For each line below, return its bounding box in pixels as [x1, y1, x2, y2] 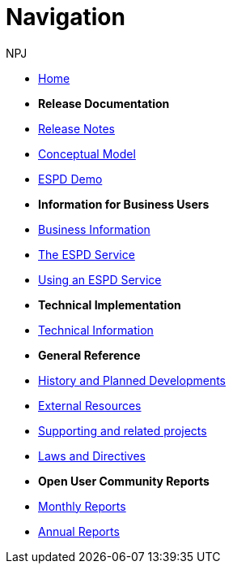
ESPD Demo [38, 171, 103, 186]
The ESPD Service [38, 247, 135, 261]
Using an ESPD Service [38, 272, 162, 287]
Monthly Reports [38, 499, 126, 513]
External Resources [38, 398, 142, 412]
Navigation [6, 3, 125, 31]
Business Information [38, 222, 150, 236]
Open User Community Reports [38, 473, 210, 488]
